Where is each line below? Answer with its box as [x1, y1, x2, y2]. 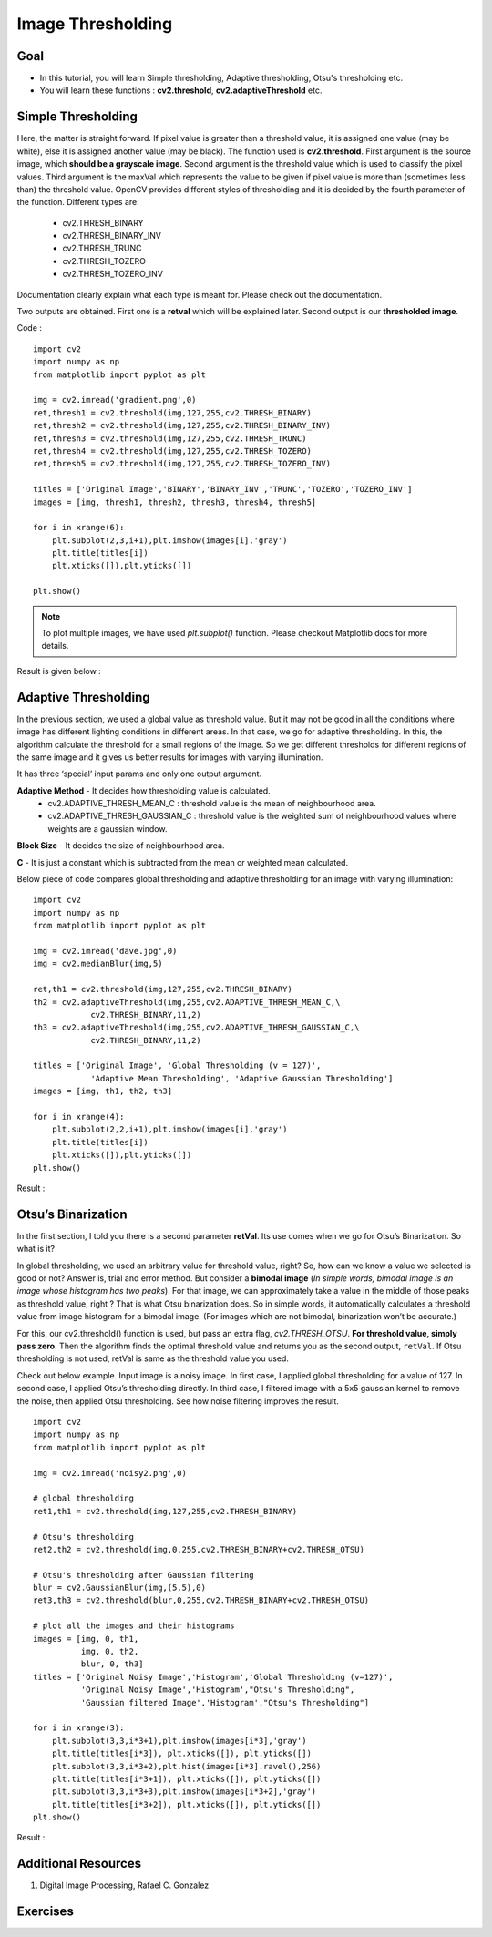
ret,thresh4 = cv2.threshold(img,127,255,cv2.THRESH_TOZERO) [33, 446, 312, 456]
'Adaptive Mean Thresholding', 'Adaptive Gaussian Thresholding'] [90, 1073, 394, 1083]
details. [41, 641, 69, 651]
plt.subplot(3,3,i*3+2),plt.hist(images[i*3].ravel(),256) [51, 1761, 322, 1771]
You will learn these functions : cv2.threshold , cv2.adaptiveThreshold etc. [39, 85, 323, 96]
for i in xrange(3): [33, 1723, 125, 1733]
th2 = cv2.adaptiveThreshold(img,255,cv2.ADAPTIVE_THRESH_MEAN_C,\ [33, 997, 341, 1007]
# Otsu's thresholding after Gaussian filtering [33, 1570, 254, 1580]
